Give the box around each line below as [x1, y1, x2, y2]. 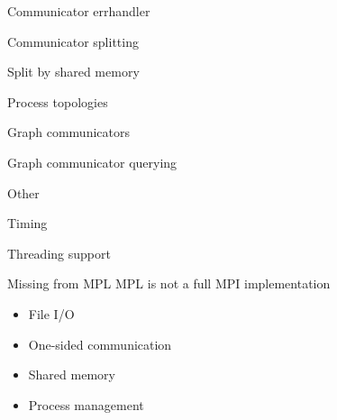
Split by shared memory [7, 62, 140, 81]
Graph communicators [7, 123, 130, 142]
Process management [28, 395, 144, 414]
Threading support [7, 243, 111, 262]
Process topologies [7, 92, 108, 111]
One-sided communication [28, 334, 172, 353]
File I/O [28, 304, 75, 323]
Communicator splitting [7, 32, 139, 50]
